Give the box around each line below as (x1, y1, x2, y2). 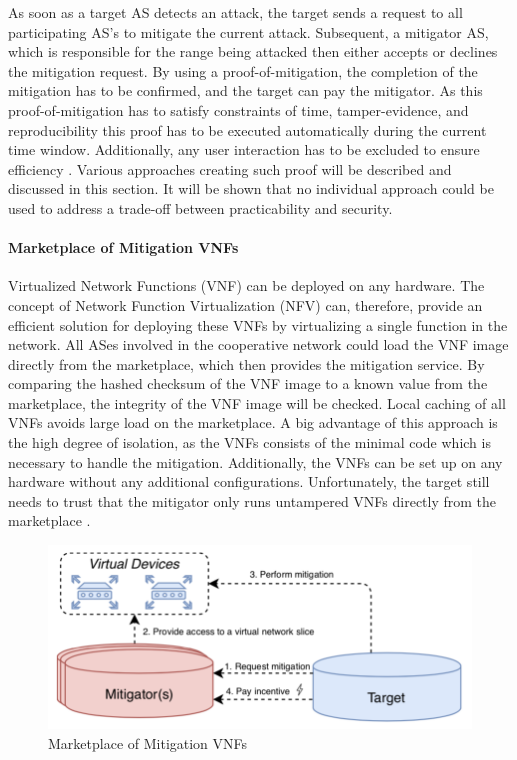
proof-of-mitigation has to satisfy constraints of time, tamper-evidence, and (8, 99, 469, 120)
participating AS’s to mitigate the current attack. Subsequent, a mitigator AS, (8, 21, 489, 42)
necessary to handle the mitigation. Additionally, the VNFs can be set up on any (8, 451, 503, 472)
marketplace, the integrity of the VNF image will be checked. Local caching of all (8, 392, 506, 413)
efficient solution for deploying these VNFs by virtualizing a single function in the (8, 314, 508, 335)
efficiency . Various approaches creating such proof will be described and (8, 158, 452, 179)
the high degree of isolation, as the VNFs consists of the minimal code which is (8, 432, 491, 453)
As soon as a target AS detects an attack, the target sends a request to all (8, 2, 463, 22)
